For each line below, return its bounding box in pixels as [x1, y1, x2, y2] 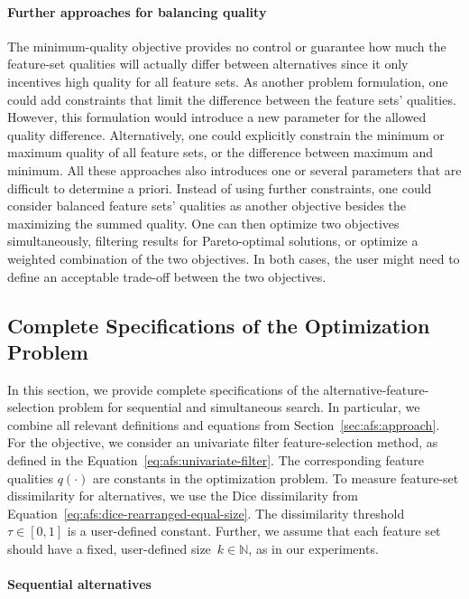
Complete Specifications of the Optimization [7, 311, 430, 339]
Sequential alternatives [7, 575, 152, 594]
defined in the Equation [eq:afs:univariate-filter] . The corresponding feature [7, 451, 424, 470]
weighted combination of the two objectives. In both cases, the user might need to [7, 248, 460, 267]
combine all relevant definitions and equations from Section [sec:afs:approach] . [7, 415, 440, 434]
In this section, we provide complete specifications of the [7, 379, 319, 398]
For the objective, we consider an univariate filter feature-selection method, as [7, 433, 438, 452]
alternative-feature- [323, 379, 429, 398]
